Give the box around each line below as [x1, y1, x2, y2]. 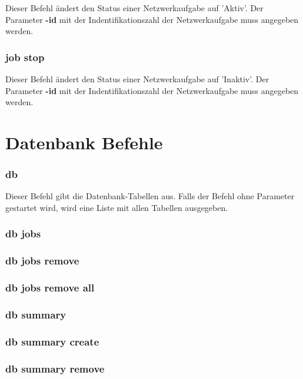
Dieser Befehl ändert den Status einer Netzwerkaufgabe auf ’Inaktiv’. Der [5, 73, 269, 85]
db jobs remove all [5, 280, 95, 295]
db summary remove [5, 361, 105, 375]
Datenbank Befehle [5, 130, 163, 154]
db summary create [5, 334, 99, 348]
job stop [5, 49, 45, 64]
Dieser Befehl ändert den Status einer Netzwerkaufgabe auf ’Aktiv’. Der [5, 2, 264, 14]
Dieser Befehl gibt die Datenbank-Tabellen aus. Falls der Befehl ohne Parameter [5, 190, 295, 202]
